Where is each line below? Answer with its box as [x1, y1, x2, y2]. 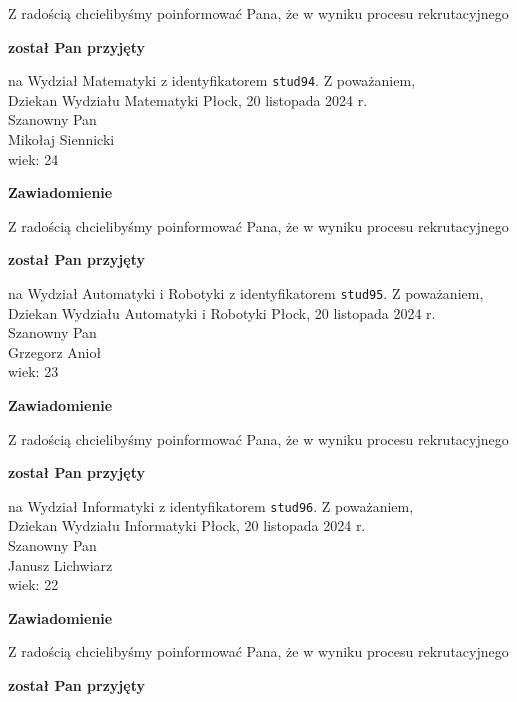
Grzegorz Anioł [8, 341, 102, 362]
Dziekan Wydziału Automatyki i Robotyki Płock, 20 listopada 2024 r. [8, 302, 436, 323]
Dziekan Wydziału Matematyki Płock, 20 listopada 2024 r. [8, 89, 368, 110]
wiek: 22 [8, 574, 59, 595]
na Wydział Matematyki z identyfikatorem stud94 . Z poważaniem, [8, 70, 416, 91]
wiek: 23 [8, 361, 59, 382]
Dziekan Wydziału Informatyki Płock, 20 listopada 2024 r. [8, 515, 366, 536]
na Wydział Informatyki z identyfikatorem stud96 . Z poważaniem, [8, 495, 414, 516]
